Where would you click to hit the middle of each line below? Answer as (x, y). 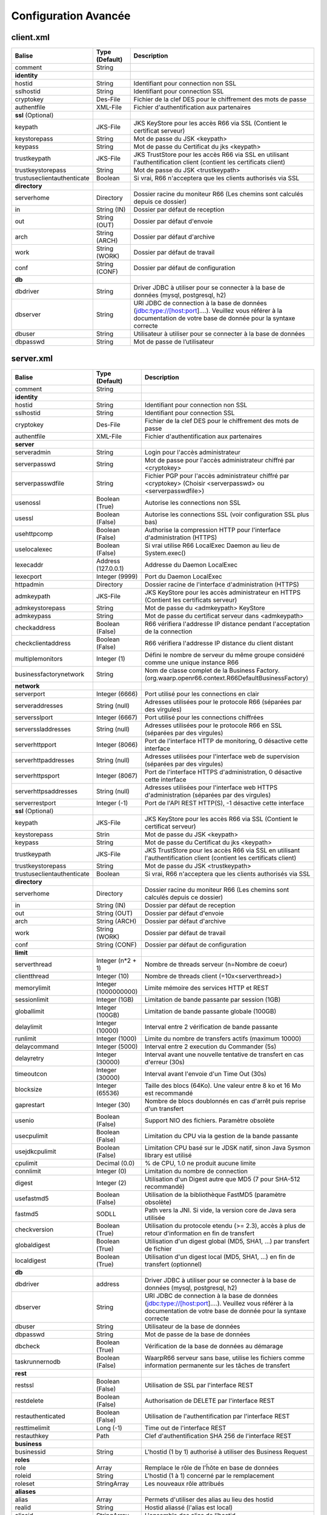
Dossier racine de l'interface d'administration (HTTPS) (222, 584)
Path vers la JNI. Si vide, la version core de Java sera (220, 1210)
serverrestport (35, 803)
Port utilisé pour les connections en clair (202, 694)
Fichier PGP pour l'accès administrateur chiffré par (217, 476)
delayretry (30, 1058)
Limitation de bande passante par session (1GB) (213, 999)
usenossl (28, 502)
